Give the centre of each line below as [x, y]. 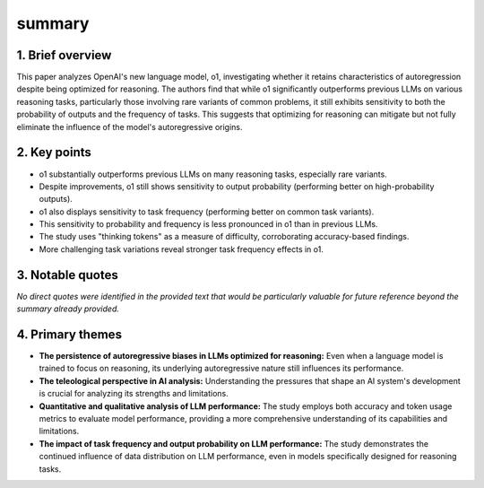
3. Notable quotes [67, 275]
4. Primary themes [69, 334]
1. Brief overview [64, 55]
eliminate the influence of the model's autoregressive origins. [130, 126]
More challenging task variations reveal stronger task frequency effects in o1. [181, 249]
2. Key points [54, 152]
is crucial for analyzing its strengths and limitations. [134, 394]
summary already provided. [68, 309]
